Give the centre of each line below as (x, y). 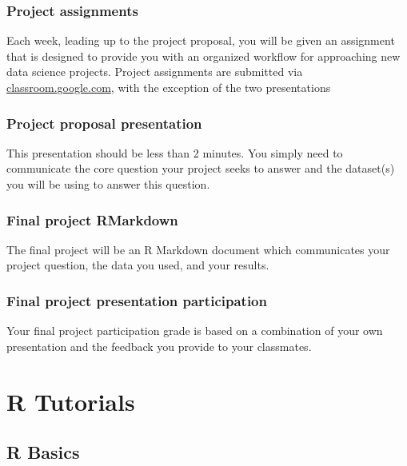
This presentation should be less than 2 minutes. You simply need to (175, 152)
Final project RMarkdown (92, 219)
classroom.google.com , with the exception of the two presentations (169, 87)
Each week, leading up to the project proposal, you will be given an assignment (201, 40)
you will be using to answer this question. (108, 184)
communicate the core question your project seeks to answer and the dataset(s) (201, 168)
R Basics (43, 452)
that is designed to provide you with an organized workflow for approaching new (203, 56)
